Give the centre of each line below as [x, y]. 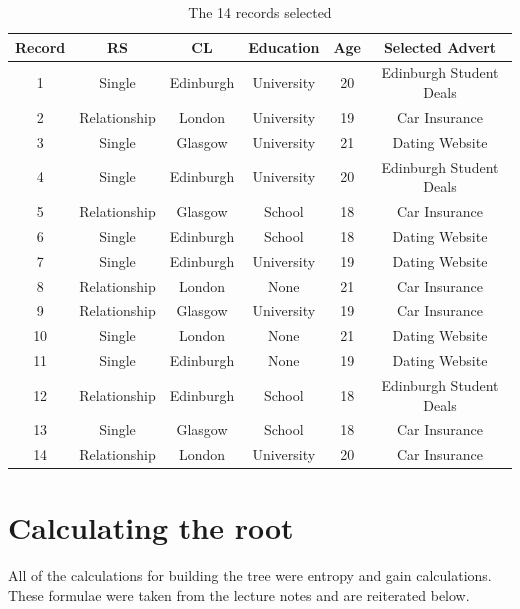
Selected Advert [440, 46]
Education [284, 46]
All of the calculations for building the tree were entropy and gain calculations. [250, 575]
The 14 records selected [260, 12]
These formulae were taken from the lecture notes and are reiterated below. [239, 595]
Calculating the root [151, 527]
